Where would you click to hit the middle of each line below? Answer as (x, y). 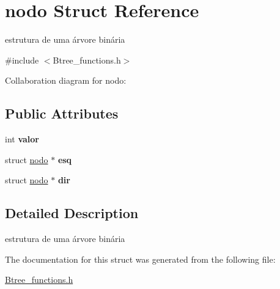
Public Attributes (62, 113)
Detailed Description (72, 213)
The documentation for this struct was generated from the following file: (140, 259)
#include (22, 60)
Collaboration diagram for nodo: (66, 80)
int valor (22, 139)
